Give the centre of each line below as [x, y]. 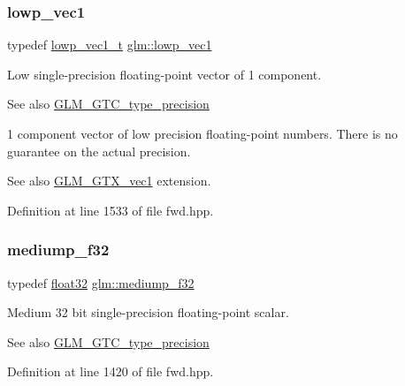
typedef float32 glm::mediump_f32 [101, 282]
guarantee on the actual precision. [99, 151]
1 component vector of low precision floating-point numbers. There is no [202, 133]
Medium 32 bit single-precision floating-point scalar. [148, 312]
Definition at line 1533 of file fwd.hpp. [111, 210]
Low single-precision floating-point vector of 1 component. [164, 74]
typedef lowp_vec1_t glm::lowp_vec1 [110, 45]
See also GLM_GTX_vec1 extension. [109, 181]
